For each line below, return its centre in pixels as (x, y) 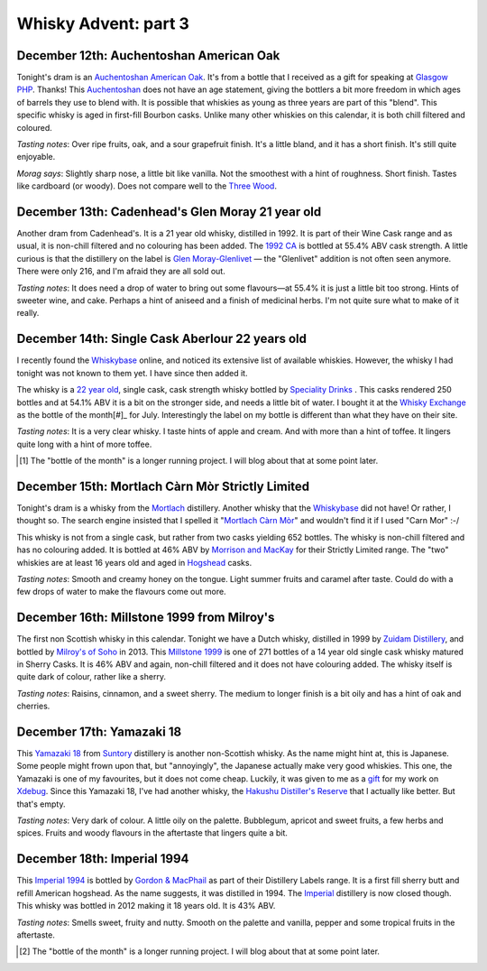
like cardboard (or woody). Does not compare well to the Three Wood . (147, 186)
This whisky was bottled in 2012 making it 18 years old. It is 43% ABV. (146, 906)
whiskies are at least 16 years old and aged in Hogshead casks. (134, 562)
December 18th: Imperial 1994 (103, 859)
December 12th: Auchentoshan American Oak (148, 55)
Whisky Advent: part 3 (103, 23)
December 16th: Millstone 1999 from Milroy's (146, 618)
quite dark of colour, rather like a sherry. (92, 677)
